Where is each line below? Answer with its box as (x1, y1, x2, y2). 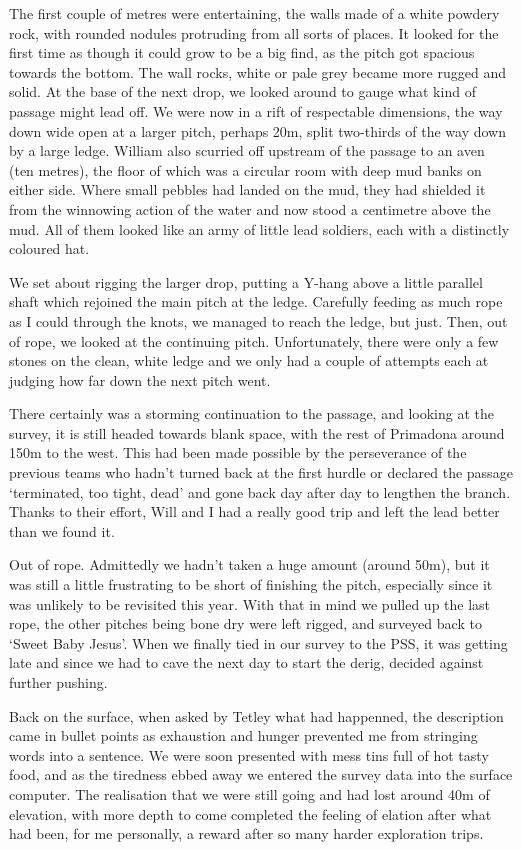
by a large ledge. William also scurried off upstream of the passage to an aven (9, 140, 485, 161)
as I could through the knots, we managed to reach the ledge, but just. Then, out (9, 310, 508, 331)
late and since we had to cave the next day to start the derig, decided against (9, 652, 484, 673)
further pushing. (9, 672, 108, 692)
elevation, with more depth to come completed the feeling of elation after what (9, 803, 492, 824)
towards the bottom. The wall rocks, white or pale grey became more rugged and (9, 61, 506, 82)
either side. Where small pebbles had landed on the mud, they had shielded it (9, 179, 486, 200)
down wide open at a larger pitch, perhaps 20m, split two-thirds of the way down (9, 120, 506, 141)
